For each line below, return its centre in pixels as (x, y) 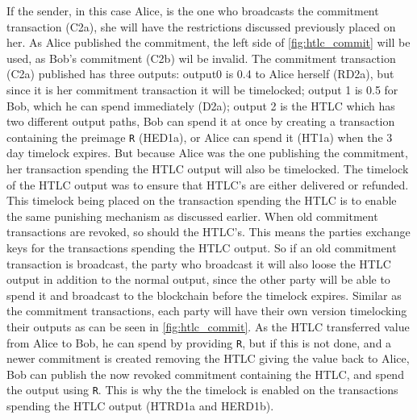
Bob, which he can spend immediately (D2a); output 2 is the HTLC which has (201, 105)
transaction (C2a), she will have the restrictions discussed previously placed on (201, 26)
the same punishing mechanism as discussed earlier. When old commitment (192, 216)
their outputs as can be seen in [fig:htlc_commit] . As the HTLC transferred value (208, 326)
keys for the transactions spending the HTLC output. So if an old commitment (202, 247)
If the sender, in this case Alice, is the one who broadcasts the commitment (193, 10)
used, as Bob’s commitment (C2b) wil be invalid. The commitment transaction (201, 58)
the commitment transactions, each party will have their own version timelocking (207, 311)
